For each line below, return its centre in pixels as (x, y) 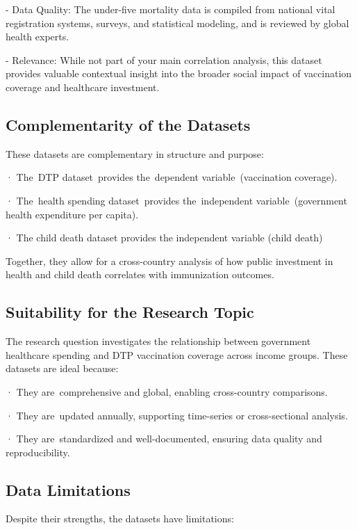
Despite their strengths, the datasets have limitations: (120, 519)
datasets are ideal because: (62, 368)
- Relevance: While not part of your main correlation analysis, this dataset (164, 59)
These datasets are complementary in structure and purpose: (135, 153)
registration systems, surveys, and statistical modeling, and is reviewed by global (177, 23)
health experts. (38, 37)
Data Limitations (68, 489)
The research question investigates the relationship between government (158, 341)
